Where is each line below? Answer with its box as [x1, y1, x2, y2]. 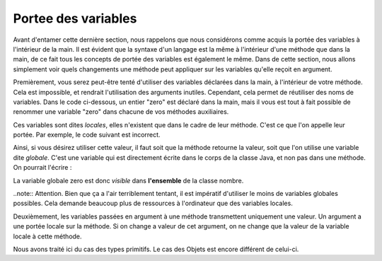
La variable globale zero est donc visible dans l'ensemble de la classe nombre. [13, 176, 244, 185]
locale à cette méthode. [13, 232, 82, 240]
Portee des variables [13, 11, 137, 26]
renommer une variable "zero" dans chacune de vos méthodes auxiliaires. [13, 108, 229, 116]
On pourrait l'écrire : [13, 163, 72, 172]
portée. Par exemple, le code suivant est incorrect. [13, 131, 161, 139]
